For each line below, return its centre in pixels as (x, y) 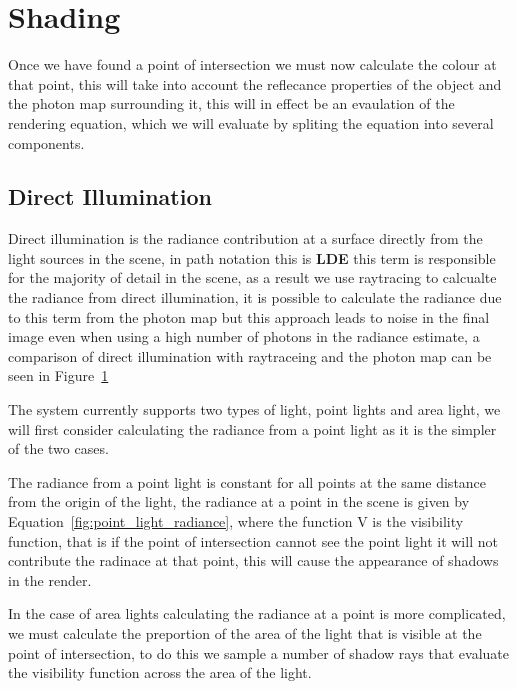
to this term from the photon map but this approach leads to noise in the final (249, 316)
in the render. (50, 579)
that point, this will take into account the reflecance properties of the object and (255, 83)
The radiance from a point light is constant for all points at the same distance (247, 481)
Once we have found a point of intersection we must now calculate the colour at (252, 64)
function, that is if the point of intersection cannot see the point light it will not (253, 540)
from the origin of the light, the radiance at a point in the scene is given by (239, 501)
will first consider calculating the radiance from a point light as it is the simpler (252, 428)
